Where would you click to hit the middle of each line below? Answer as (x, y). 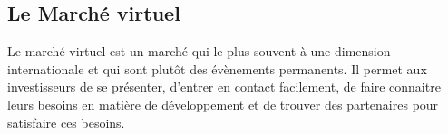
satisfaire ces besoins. (66, 122)
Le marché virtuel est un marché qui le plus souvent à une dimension (199, 51)
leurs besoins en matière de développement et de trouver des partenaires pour (223, 104)
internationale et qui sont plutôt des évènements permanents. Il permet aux (217, 68)
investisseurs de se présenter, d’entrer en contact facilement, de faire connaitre (224, 87)
